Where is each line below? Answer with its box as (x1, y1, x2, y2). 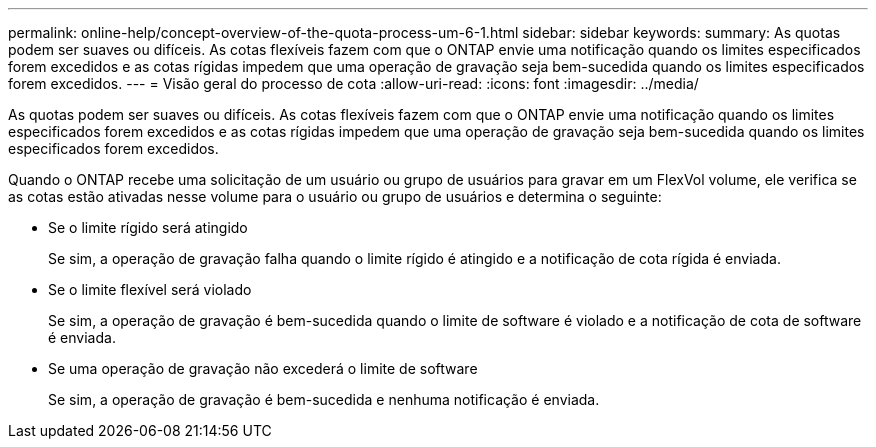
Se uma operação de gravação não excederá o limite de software (48, 360, 478, 377)
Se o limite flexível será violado (48, 281, 252, 298)
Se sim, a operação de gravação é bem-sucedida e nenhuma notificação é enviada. (48, 391, 600, 408)
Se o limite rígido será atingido (48, 219, 248, 236)
